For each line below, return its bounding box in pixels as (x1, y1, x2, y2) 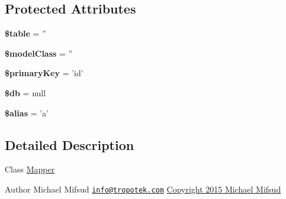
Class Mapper (5, 163, 55, 175)
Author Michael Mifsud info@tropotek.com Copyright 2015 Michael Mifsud (5, 182, 281, 195)
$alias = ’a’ (5, 106, 49, 119)
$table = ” (5, 27, 46, 40)
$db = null (5, 86, 46, 99)
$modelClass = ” (5, 47, 73, 59)
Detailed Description (5, 135, 134, 154)
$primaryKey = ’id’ (5, 67, 83, 79)
